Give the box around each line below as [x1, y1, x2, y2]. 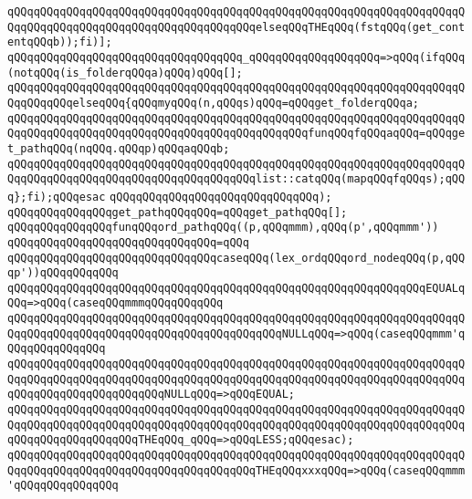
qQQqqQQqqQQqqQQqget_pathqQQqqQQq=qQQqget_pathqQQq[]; [7, 205, 348, 219]
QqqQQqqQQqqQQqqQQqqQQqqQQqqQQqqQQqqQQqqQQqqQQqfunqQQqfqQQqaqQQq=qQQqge [7, 127, 466, 140]
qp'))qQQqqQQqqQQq [7, 266, 119, 280]
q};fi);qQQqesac [7, 190, 106, 203]
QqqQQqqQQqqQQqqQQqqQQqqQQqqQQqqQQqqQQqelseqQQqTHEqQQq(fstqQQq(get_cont [7, 20, 466, 34]
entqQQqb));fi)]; [7, 36, 112, 49]
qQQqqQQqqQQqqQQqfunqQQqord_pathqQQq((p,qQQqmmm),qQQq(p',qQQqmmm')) [7, 221, 439, 234]
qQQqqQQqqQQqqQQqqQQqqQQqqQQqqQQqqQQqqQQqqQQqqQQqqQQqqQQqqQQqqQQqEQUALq [7, 281, 466, 295]
